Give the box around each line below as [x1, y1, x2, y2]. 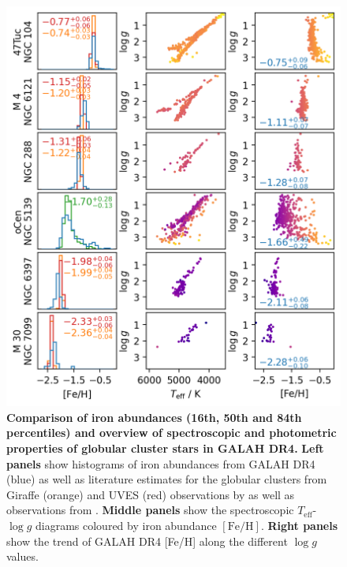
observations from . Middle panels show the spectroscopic [6, 502, 294, 518]
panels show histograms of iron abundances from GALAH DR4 [6, 455, 315, 472]
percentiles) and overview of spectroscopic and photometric [6, 424, 337, 441]
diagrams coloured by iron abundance [35, 517, 217, 533]
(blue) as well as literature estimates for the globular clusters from [6, 471, 327, 487]
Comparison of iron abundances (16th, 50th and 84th [6, 408, 302, 425]
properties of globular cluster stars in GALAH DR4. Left [6, 439, 324, 456]
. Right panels [260, 517, 338, 533]
